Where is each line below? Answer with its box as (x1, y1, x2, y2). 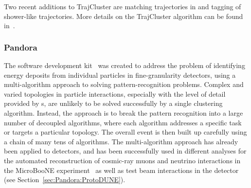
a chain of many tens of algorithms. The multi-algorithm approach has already (4, 136, 238, 146)
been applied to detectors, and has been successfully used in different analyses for (4, 146, 247, 156)
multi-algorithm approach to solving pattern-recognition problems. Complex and (4, 79, 244, 89)
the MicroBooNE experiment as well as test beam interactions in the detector (4, 165, 239, 175)
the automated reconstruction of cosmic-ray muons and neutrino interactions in (4, 155, 241, 165)
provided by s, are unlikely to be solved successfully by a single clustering (4, 98, 223, 108)
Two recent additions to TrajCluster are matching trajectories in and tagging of (4, 1, 241, 11)
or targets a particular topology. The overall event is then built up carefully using (4, 127, 247, 137)
